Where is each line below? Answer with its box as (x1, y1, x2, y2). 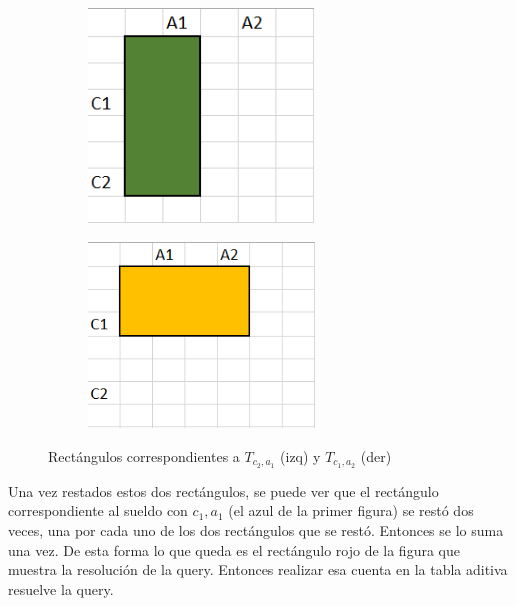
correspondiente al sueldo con (8, 500, 188, 521)
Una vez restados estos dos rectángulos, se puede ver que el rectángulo (8, 480, 439, 501)
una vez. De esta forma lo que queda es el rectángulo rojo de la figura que (8, 539, 460, 560)
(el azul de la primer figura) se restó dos (228, 500, 474, 521)
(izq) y (280, 445, 321, 466)
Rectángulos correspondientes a (48, 445, 240, 466)
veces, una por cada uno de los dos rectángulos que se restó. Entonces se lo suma (8, 519, 504, 540)
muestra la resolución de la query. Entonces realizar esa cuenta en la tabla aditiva (8, 559, 508, 580)
